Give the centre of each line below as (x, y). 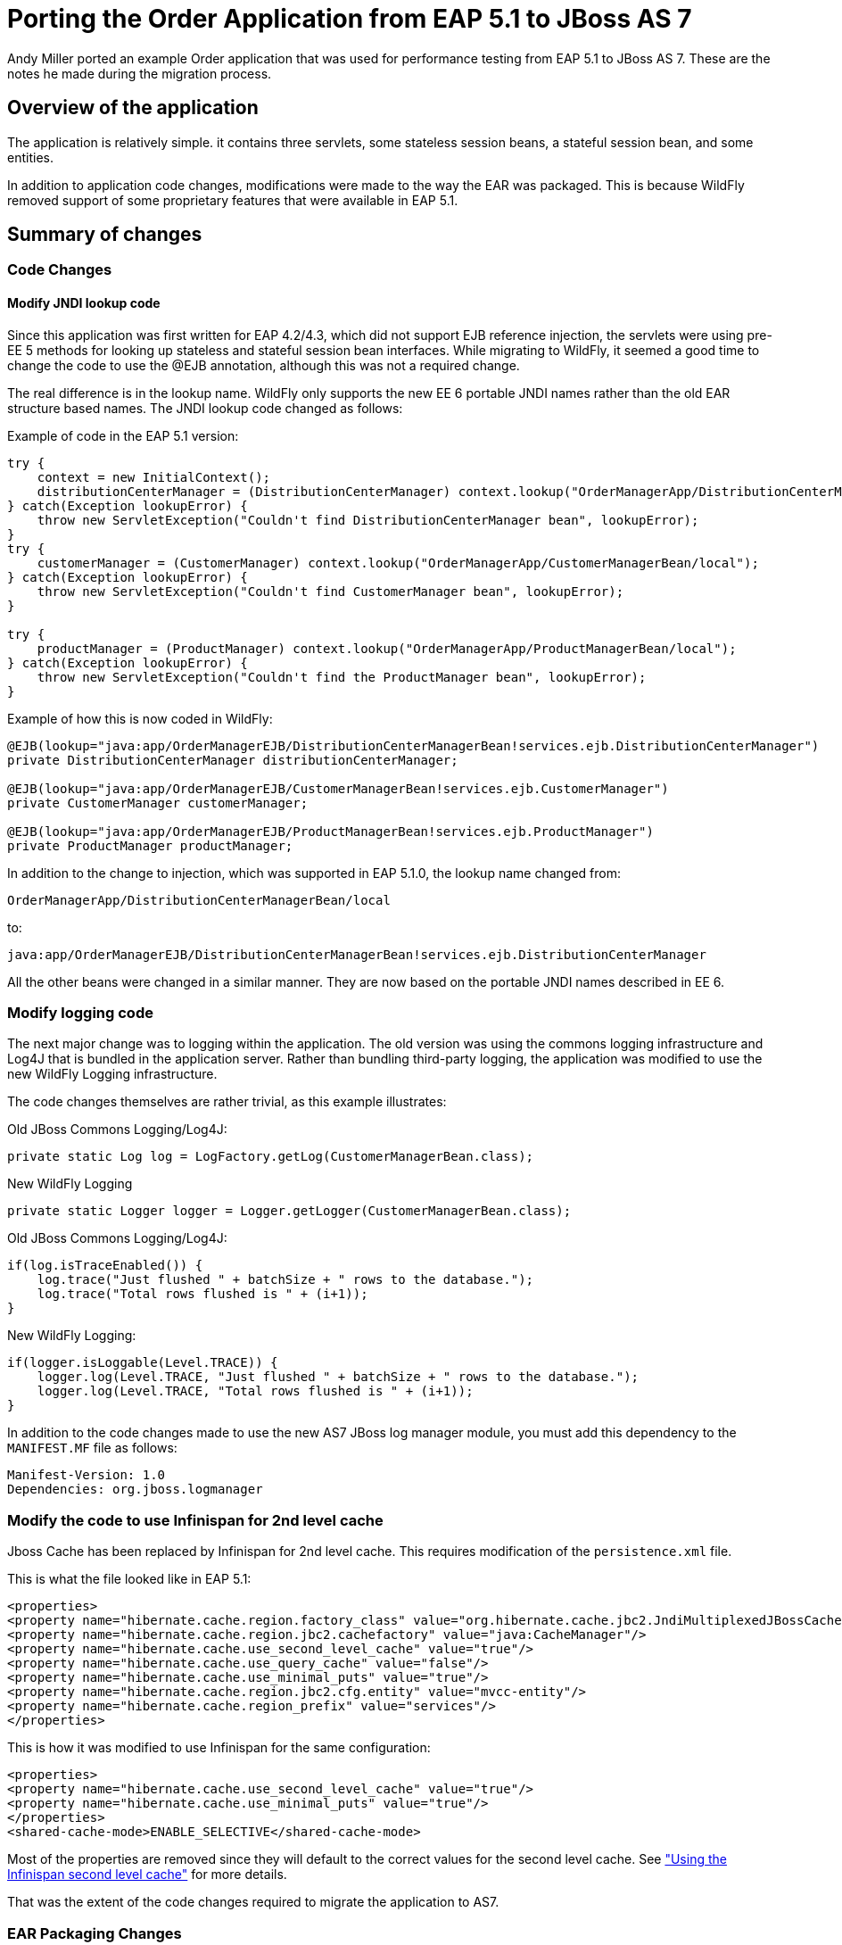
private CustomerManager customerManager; (158, 803)
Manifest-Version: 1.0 (87, 1475)
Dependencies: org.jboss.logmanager (135, 1490)
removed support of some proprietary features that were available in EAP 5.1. (233, 200)
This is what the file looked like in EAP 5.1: (129, 1579)
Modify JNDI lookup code (84, 303)
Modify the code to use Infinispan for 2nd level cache (195, 1520)
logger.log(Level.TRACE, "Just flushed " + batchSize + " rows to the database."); (338, 1377)
